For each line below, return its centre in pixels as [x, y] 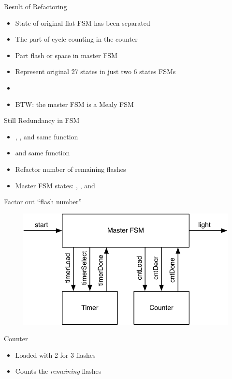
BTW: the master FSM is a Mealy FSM [74, 104]
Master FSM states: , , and [55, 185]
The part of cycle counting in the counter [76, 39]
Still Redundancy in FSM [42, 120]
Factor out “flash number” [43, 202]
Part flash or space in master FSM [66, 55]
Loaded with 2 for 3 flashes [55, 355]
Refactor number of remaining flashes [71, 169]
